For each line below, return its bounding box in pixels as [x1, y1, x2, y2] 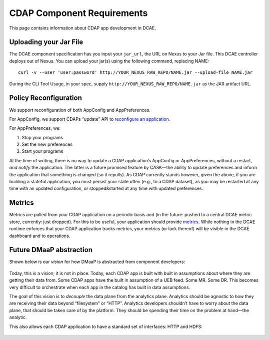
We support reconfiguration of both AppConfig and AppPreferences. [9, 107, 151, 113]
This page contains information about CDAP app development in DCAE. [9, 25, 156, 31]
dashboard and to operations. [9, 233, 70, 239]
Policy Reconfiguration [9, 94, 82, 102]
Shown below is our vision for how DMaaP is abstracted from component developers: [9, 259, 185, 265]
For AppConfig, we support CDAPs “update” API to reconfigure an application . [9, 116, 170, 122]
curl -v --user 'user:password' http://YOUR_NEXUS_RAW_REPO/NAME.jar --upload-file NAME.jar [18, 70, 253, 75]
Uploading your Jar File [9, 38, 83, 46]
